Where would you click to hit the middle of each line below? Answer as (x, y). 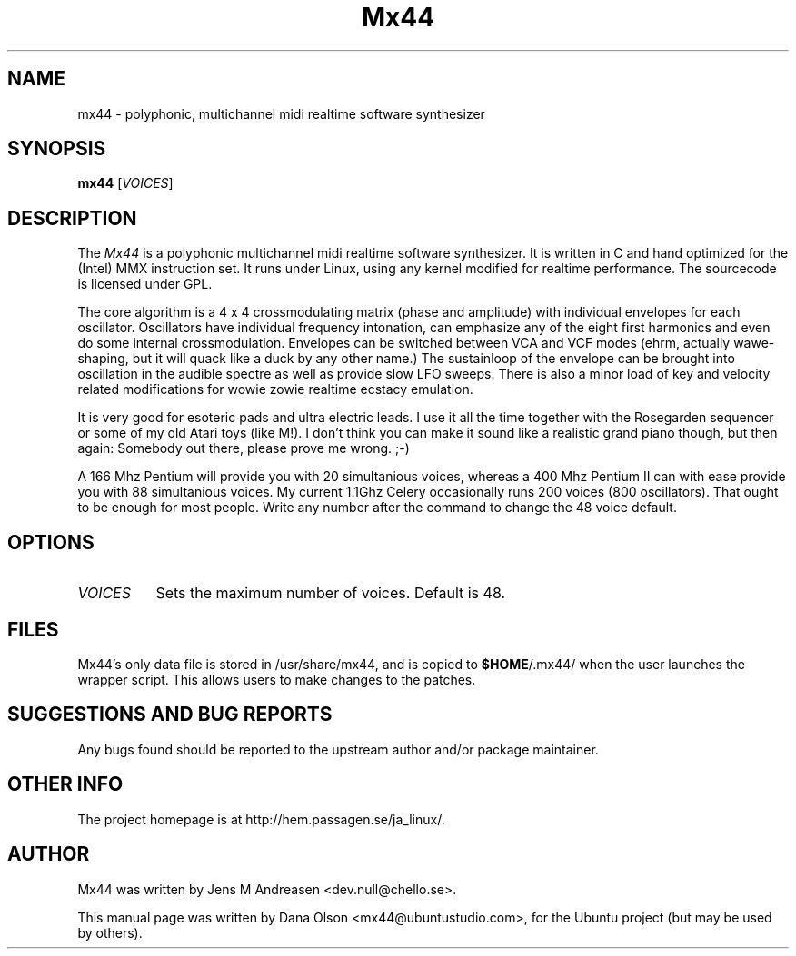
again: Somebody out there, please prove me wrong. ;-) (244, 448)
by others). (110, 932)
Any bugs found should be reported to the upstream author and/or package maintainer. (338, 749)
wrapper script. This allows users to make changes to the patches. (277, 679)
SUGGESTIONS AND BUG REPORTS (170, 715)
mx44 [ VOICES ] (125, 183)
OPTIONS (51, 542)
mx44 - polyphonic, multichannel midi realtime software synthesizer (281, 113)
